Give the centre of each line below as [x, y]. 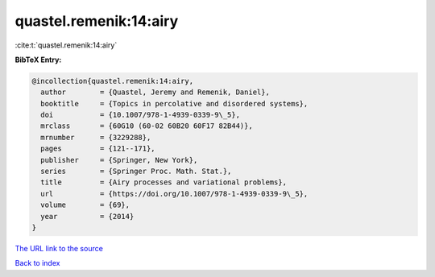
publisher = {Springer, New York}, [119, 160]
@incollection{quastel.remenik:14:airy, [112, 81]
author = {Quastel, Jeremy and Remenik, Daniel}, [155, 92]
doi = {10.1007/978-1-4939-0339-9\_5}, [141, 115]
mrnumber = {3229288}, [96, 137]
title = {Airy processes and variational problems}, [164, 182]
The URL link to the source [59, 248]
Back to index [37, 263]
